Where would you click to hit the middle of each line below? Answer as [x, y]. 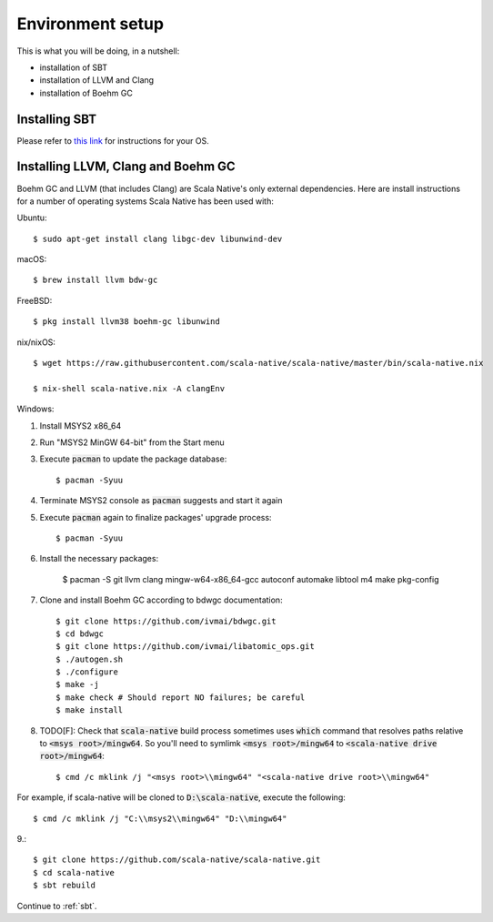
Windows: [35, 409]
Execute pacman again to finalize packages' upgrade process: [156, 517]
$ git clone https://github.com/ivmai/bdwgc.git [166, 621]
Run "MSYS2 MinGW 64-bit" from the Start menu [132, 442]
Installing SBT [57, 119]
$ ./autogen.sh [90, 659]
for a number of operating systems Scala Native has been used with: [146, 201]
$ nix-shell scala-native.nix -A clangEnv [129, 388]
